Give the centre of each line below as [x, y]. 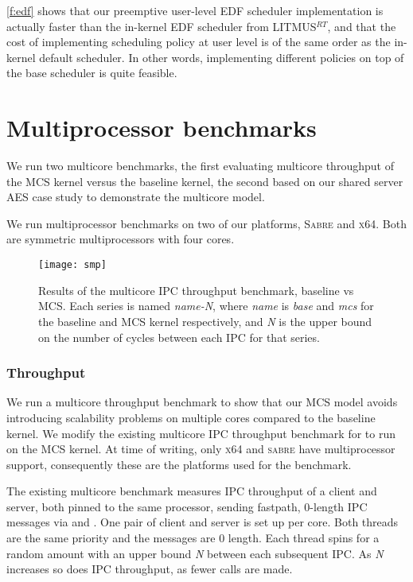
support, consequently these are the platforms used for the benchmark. [179, 464]
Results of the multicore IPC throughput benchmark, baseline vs [196, 290]
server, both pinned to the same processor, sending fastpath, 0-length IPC [187, 506]
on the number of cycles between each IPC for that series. [179, 337]
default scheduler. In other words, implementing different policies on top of [222, 57]
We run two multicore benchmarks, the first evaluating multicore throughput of [200, 166]
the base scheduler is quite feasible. [92, 73]
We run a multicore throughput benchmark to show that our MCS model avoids [202, 402]
